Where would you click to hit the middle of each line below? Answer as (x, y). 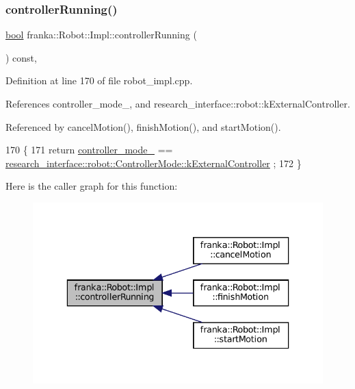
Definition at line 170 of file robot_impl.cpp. (99, 80)
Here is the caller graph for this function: (92, 186)
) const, (21, 57)
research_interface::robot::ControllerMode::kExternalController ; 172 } (154, 163)
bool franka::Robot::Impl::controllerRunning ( (101, 35)
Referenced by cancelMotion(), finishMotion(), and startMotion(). (143, 126)
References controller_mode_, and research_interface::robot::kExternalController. (178, 103)
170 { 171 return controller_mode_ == (89, 150)
